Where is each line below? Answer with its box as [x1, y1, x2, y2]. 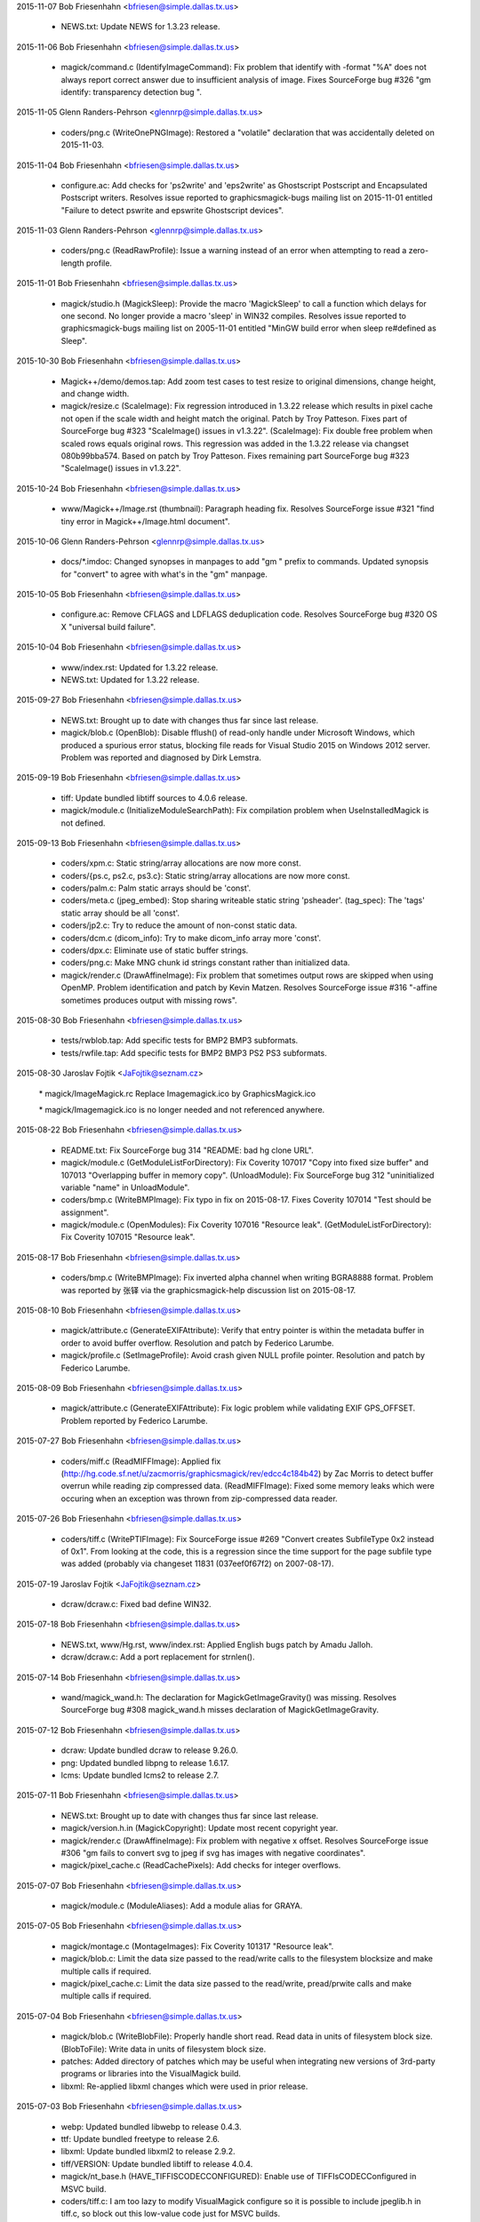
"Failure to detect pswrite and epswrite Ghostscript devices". [60, 204, 284, 215]
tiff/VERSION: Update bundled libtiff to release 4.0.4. [60, 2158, 253, 2169]
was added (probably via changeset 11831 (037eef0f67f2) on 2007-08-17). [60, 1558, 334, 1569]
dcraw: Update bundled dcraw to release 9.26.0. [60, 1745, 239, 1755]
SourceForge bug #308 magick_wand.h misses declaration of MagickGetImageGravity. [60, 1705, 380, 1715]
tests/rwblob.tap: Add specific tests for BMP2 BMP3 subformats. [60, 1035, 299, 1046]
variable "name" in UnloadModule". [60, 1182, 190, 1193]
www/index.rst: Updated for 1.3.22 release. [60, 662, 219, 673]
